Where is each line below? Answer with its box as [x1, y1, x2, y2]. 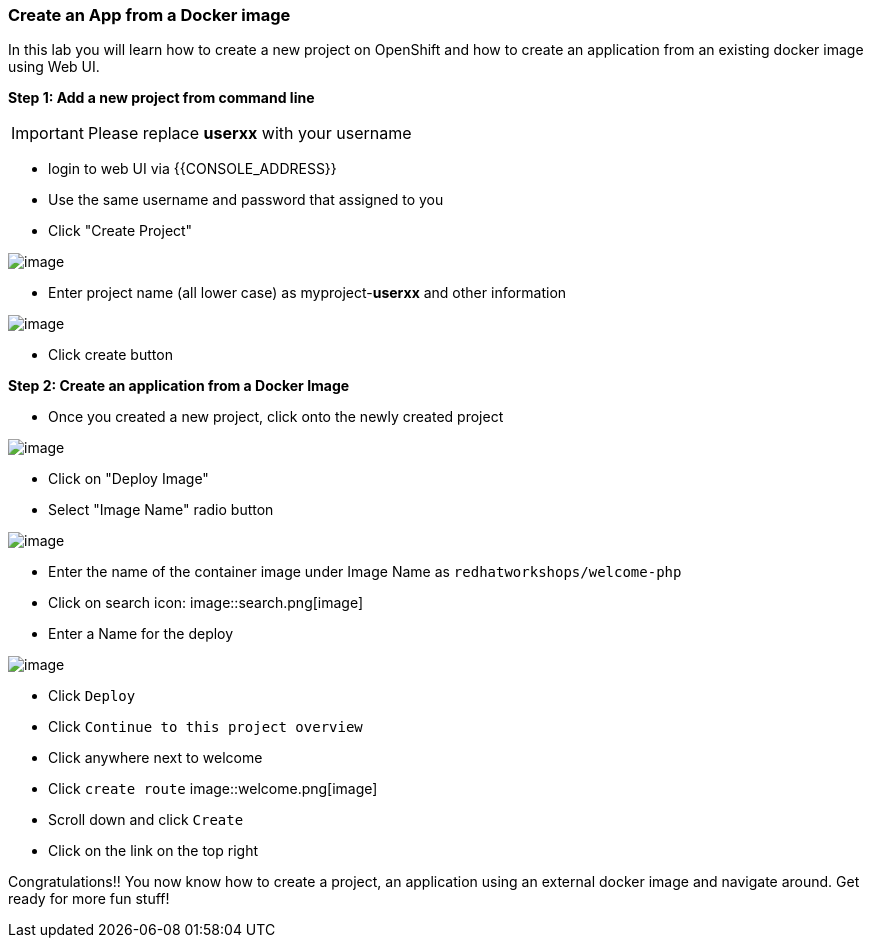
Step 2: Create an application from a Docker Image [8, 377, 350, 395]
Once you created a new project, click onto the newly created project [48, 408, 504, 426]
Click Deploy [48, 687, 136, 705]
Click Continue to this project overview [48, 718, 363, 736]
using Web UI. [8, 58, 100, 76]
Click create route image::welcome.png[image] [48, 780, 378, 798]
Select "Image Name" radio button [48, 501, 274, 519]
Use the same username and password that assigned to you [48, 191, 444, 209]
